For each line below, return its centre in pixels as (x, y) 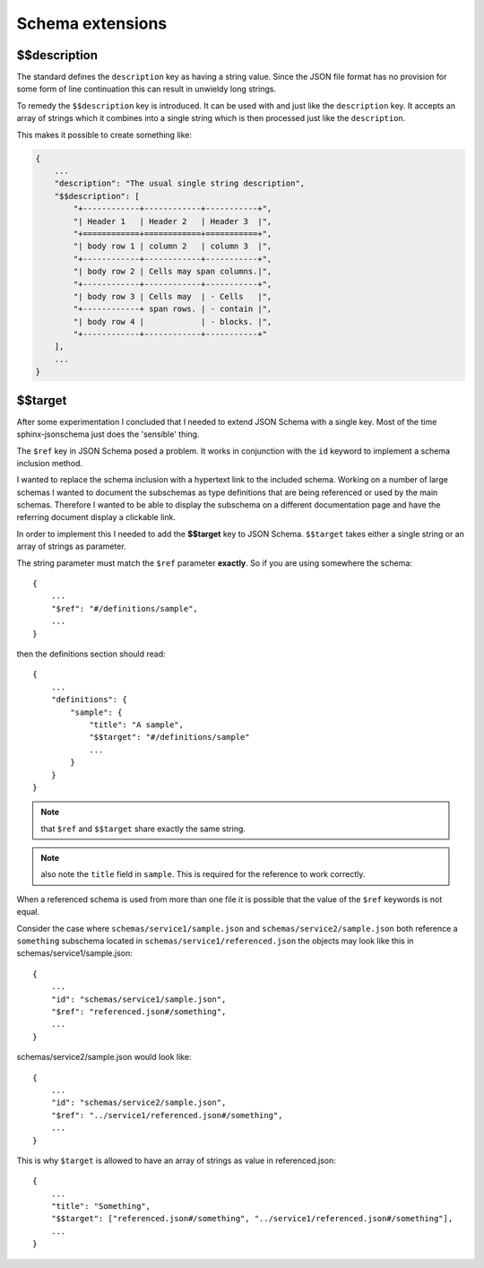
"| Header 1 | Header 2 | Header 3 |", (173, 221)
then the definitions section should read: (91, 654)
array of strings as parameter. (71, 546)
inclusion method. (49, 463)
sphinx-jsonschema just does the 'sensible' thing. (108, 434)
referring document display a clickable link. (96, 517)
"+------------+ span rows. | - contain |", (173, 309)
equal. (28, 912)
